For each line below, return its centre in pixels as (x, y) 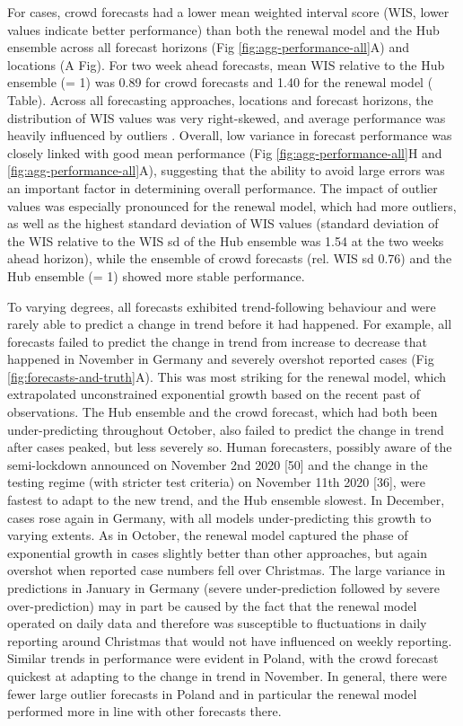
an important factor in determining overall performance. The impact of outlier (223, 187)
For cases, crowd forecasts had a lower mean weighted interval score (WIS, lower (228, 12)
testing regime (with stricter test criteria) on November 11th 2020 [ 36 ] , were (216, 482)
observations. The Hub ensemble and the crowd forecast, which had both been (223, 412)
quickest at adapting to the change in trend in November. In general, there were (227, 675)
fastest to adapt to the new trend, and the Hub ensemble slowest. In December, (226, 500)
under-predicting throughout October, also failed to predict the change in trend (226, 429)
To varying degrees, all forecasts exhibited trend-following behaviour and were (222, 306)
